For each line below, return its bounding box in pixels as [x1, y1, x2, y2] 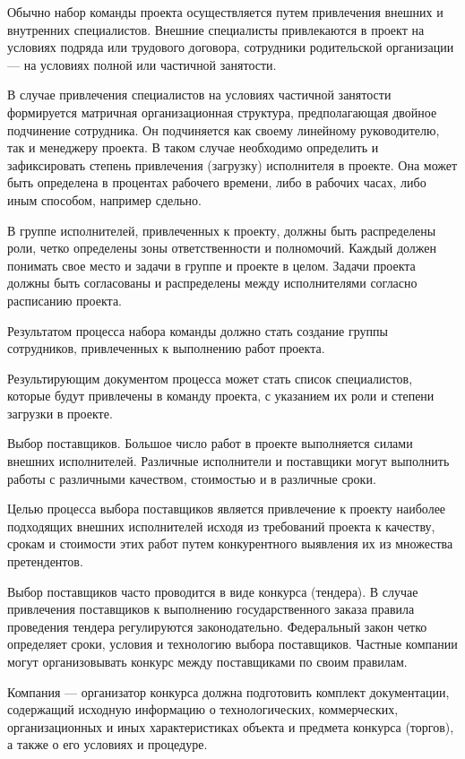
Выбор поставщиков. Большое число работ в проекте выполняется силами [7, 434, 413, 453]
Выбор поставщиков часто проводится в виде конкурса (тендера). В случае [7, 582, 418, 600]
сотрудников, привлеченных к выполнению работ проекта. [7, 339, 325, 358]
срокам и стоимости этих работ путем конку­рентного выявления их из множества [7, 534, 453, 553]
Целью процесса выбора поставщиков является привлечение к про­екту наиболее [7, 499, 446, 518]
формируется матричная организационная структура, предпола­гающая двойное [7, 102, 437, 121]
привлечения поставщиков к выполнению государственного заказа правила [7, 599, 415, 618]
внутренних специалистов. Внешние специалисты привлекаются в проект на [7, 20, 425, 39]
